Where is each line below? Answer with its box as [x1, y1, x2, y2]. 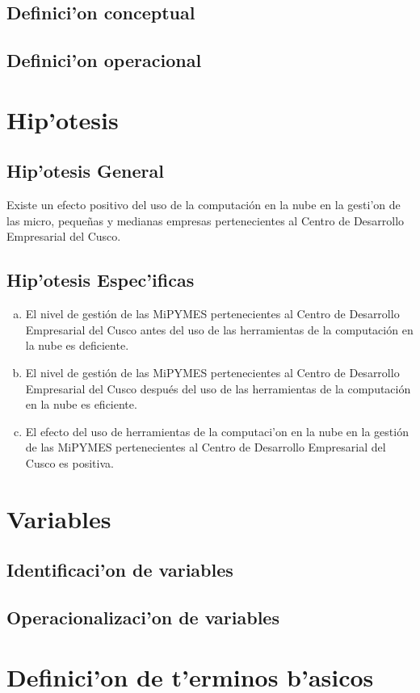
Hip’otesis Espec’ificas [6, 267, 195, 292]
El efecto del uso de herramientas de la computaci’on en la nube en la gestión [25, 422, 409, 439]
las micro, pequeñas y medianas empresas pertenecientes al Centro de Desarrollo [6, 212, 405, 229]
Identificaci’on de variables [6, 557, 233, 582]
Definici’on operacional [6, 48, 202, 73]
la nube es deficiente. [25, 337, 129, 354]
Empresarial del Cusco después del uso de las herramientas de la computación [25, 380, 411, 397]
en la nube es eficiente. [25, 396, 137, 413]
